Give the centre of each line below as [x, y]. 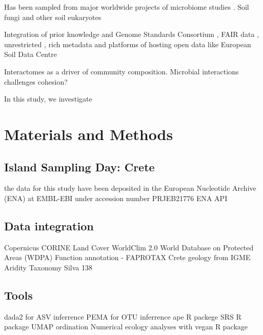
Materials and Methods [89, 134]
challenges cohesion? [36, 81]
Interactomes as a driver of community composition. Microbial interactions [122, 71]
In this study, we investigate [48, 99]
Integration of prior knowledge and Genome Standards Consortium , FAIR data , [132, 34]
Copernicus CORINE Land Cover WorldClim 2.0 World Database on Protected [129, 247]
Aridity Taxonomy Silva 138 [48, 267]
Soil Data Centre [31, 54]
